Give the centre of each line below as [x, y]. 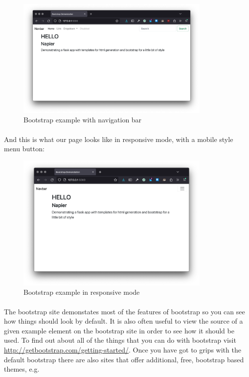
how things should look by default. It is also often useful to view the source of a [124, 321]
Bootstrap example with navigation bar [83, 120]
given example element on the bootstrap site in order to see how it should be [119, 330]
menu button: [24, 149]
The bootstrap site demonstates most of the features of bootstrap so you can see [124, 311]
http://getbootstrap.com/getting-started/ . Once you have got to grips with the [123, 350]
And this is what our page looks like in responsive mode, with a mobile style [119, 139]
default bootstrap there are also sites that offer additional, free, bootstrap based [124, 359]
